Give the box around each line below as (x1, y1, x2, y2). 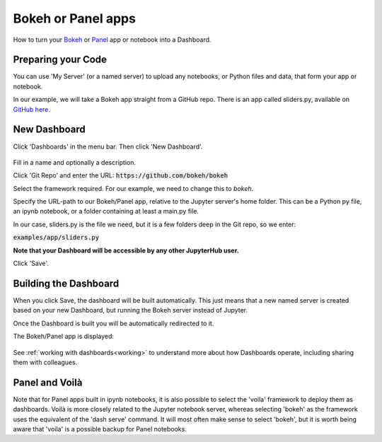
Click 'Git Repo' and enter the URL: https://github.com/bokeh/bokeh (13, 171, 228, 180)
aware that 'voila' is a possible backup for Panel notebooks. (13, 424, 187, 433)
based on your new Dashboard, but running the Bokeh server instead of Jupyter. (13, 306, 248, 315)
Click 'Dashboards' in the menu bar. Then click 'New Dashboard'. (13, 142, 203, 151)
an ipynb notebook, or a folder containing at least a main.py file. (13, 207, 199, 216)
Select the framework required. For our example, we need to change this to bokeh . (13, 184, 254, 192)
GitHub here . (13, 105, 51, 113)
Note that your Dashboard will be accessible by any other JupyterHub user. (13, 246, 240, 255)
